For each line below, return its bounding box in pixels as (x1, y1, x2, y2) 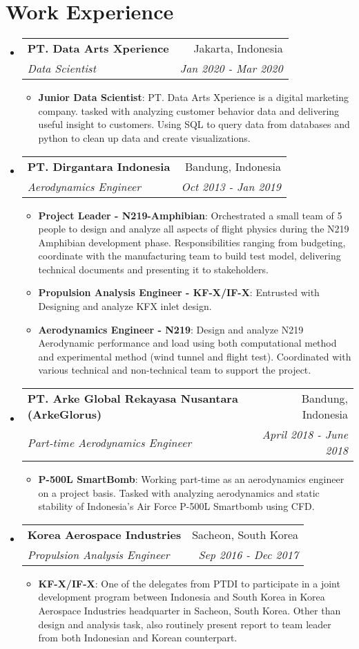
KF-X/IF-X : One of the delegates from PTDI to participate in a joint (38, 576, 340, 590)
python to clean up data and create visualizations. (38, 130, 251, 145)
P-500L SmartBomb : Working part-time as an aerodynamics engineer (38, 472, 345, 486)
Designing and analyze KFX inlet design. (38, 299, 212, 313)
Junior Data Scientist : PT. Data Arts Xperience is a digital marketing (38, 90, 349, 104)
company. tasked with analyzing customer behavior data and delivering (38, 103, 340, 118)
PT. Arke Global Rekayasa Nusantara (27, 390, 238, 407)
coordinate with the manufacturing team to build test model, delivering (38, 248, 341, 263)
